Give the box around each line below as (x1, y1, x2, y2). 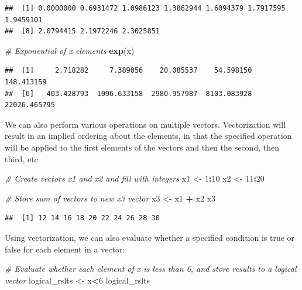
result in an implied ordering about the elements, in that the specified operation (5, 129, 292, 142)
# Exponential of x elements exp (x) (5, 44, 135, 56)
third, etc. (5, 152, 40, 165)
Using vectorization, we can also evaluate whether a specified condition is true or (5, 231, 295, 243)
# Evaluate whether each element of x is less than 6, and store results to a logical (5, 262, 297, 275)
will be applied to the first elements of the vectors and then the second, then (5, 141, 279, 153)
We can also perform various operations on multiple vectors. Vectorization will (5, 118, 286, 130)
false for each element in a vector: (5, 243, 125, 255)
